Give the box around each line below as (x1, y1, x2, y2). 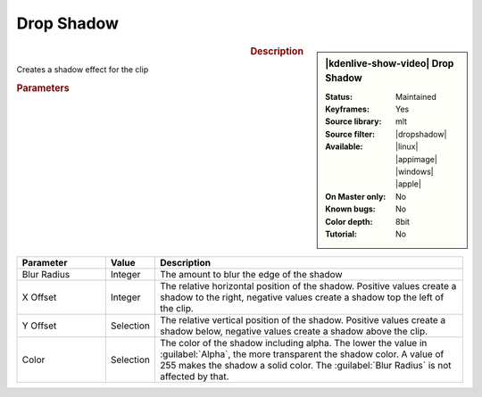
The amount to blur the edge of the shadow (159, 269, 343, 281)
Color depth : (325, 216, 373, 227)
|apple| (395, 178, 421, 189)
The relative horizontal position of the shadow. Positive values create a (159, 280, 457, 293)
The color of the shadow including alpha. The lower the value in (159, 337, 428, 350)
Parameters (16, 81, 71, 94)
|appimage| (395, 153, 437, 164)
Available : (325, 141, 363, 152)
